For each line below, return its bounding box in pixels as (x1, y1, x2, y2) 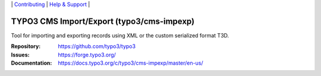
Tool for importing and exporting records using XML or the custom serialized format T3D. (11, 31, 229, 39)
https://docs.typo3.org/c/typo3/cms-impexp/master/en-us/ (58, 59, 203, 66)
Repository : (11, 43, 41, 50)
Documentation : (11, 59, 52, 66)
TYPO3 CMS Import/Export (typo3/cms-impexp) (11, 16, 195, 26)
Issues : (11, 51, 30, 58)
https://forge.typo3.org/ (58, 51, 116, 58)
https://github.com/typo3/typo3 (58, 43, 136, 50)
